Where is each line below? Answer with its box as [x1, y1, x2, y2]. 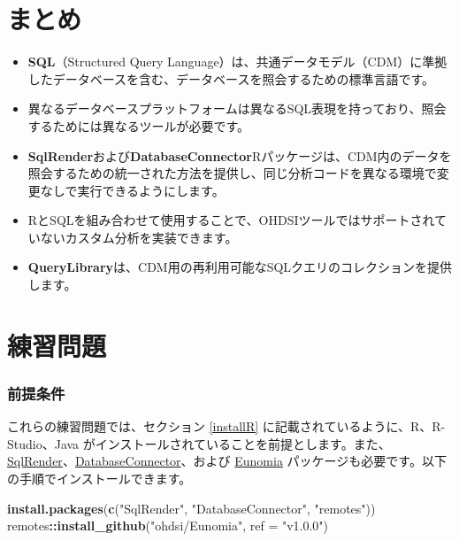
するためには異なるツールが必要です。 [27, 116, 250, 135]
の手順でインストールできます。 [7, 469, 192, 488]
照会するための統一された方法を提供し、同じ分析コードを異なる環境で [27, 164, 437, 182]
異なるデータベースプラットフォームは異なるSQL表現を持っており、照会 [27, 99, 447, 118]
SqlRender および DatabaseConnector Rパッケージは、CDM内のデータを [27, 146, 452, 165]
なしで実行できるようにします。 [40, 181, 225, 199]
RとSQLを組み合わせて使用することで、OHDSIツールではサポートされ [27, 211, 435, 229]
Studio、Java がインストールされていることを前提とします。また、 [7, 434, 391, 452]
